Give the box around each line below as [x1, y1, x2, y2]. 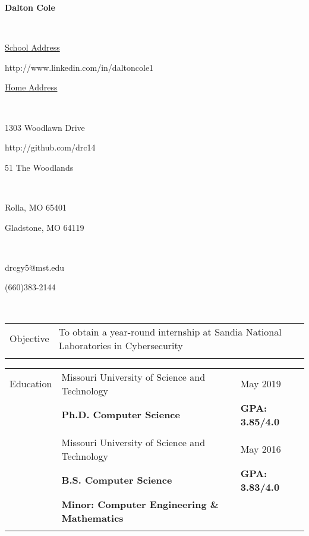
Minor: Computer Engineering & [61, 497, 219, 511]
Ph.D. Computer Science [61, 408, 180, 421]
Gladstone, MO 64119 [5, 221, 84, 233]
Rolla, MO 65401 [5, 200, 67, 213]
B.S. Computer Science [61, 473, 172, 487]
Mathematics [61, 510, 124, 525]
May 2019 [240, 377, 281, 390]
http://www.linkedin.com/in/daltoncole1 [5, 61, 154, 73]
